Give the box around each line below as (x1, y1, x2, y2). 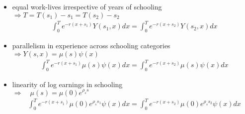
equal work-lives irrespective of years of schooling (12, 1, 162, 11)
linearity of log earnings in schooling (12, 79, 123, 89)
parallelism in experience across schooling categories (12, 40, 170, 50)
